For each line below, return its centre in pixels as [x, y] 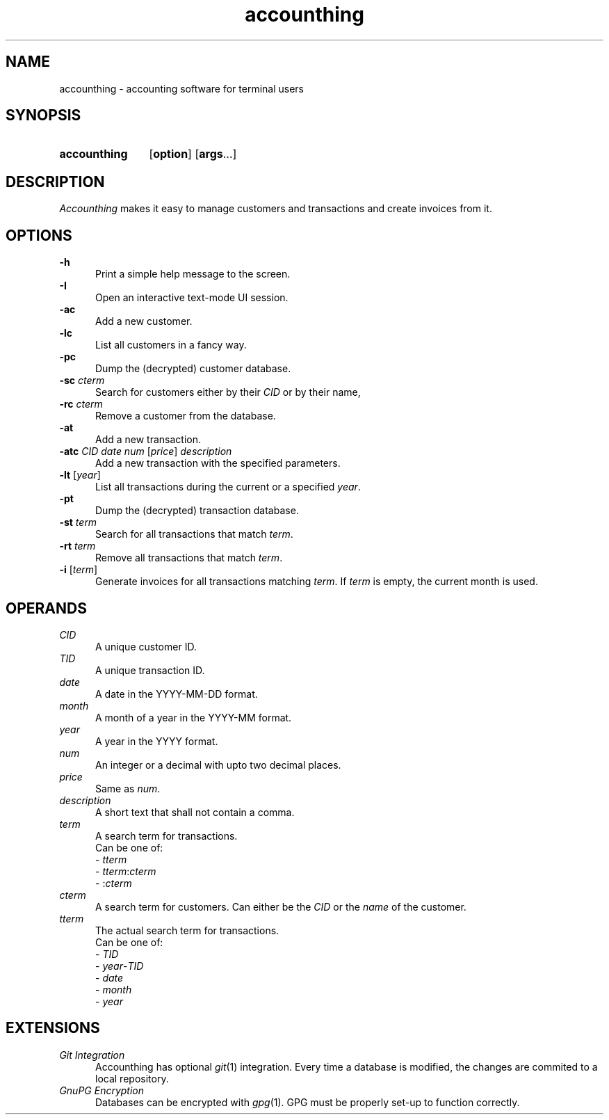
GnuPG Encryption [102, 1090]
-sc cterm [82, 381]
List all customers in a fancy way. [171, 345]
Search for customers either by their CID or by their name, [228, 392]
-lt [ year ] [80, 475]
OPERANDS [46, 608]
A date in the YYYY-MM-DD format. [177, 694]
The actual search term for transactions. [187, 930]
